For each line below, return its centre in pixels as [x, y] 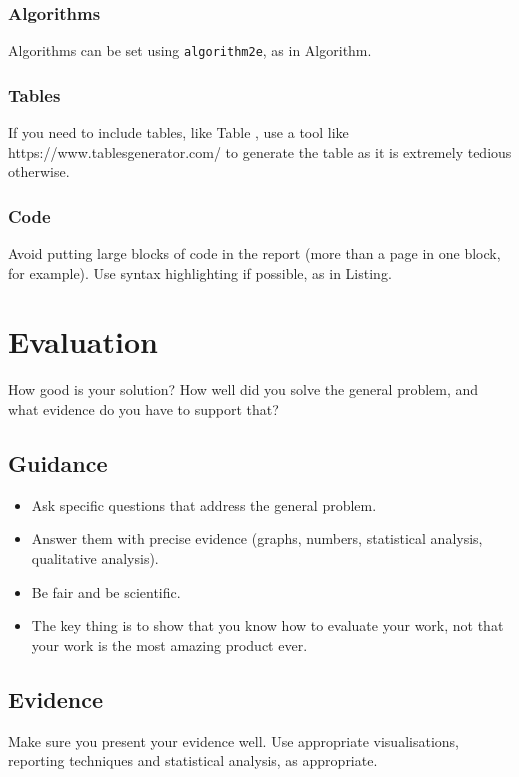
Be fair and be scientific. [106, 591]
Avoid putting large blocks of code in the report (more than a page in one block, [254, 253]
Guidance [58, 462]
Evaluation [83, 341]
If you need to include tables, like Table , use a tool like [178, 132]
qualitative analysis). [95, 557]
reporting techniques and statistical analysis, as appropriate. [193, 760]
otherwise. [39, 171]
